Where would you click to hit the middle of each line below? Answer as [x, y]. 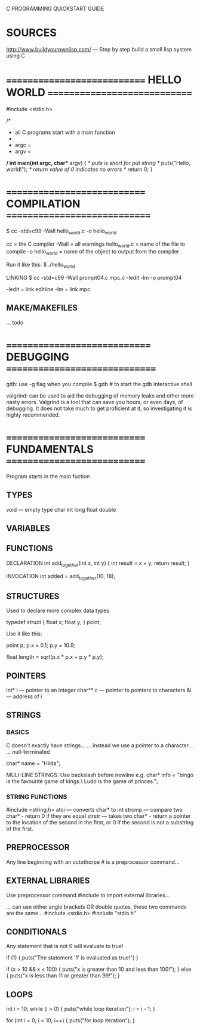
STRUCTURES [33, 596]
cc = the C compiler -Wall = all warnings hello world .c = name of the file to [96, 244]
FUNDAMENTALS [50, 449]
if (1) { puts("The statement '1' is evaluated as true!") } [72, 958]
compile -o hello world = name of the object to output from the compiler [93, 252]
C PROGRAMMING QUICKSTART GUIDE [55, 9]
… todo [15, 322]
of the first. [20, 829]
